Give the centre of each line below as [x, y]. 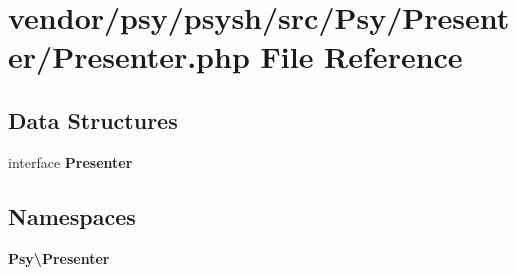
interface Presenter [70, 161]
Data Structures [93, 119]
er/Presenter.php [129, 56]
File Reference [361, 56]
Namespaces [72, 215]
